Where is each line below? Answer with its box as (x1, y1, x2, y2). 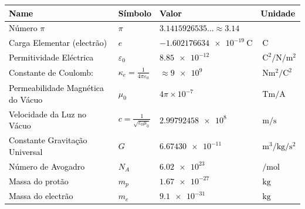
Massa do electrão (9, 190, 73, 202)
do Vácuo (9, 93, 43, 105)
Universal (9, 145, 43, 157)
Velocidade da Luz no (9, 107, 87, 120)
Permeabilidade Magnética (9, 82, 104, 94)
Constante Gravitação (9, 134, 87, 146)
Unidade (260, 6, 296, 19)
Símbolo (118, 6, 152, 19)
